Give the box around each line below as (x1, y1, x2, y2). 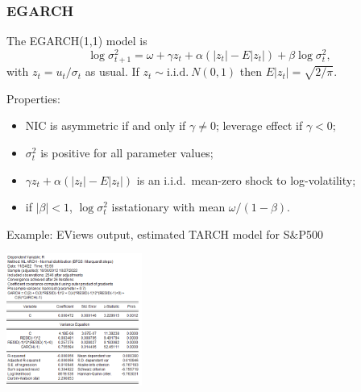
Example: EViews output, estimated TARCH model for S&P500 (6, 225, 323, 242)
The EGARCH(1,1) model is (6, 32, 147, 49)
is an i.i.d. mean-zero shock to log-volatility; (136, 171, 356, 188)
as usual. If (85, 63, 139, 80)
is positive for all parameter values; (40, 144, 214, 161)
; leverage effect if (215, 117, 303, 134)
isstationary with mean (111, 198, 226, 215)
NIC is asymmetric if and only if (25, 117, 186, 134)
